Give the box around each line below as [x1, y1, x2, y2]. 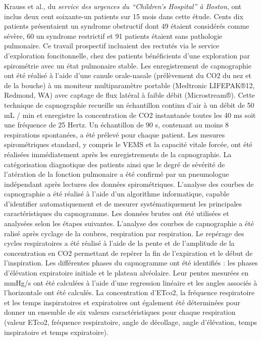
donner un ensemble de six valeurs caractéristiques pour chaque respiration [4, 307, 236, 317]
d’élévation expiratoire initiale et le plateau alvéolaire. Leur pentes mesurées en [4, 267, 249, 278]
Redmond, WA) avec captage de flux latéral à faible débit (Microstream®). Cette [4, 90, 255, 100]
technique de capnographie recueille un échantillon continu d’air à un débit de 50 [4, 99, 254, 110]
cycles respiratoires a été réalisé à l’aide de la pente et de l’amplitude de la [4, 238, 235, 248]
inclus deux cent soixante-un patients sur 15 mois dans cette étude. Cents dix [4, 11, 243, 21]
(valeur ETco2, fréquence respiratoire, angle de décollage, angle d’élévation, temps [4, 317, 257, 327]
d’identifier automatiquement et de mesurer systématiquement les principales [4, 198, 242, 209]
